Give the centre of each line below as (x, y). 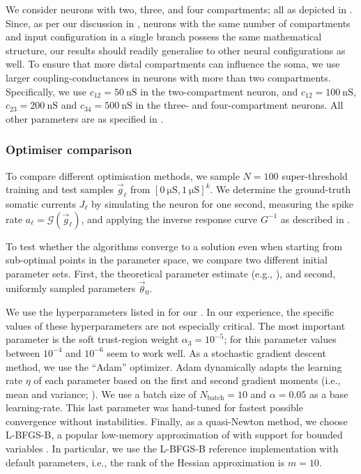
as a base (329, 393)
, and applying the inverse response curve (169, 219)
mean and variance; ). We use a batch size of (101, 393)
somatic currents (41, 203)
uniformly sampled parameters (71, 288)
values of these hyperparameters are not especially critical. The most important (176, 325)
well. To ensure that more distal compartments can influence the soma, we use (173, 64)
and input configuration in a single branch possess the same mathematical (164, 37)
